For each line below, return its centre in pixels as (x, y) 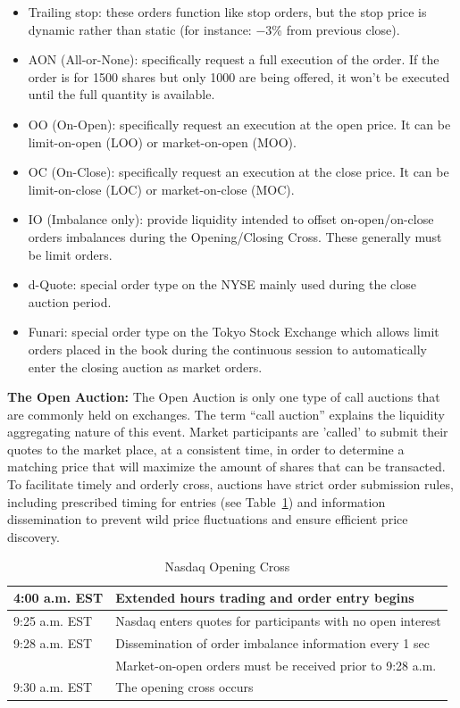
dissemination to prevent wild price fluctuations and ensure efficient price (208, 519)
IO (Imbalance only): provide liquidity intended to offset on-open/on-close (231, 219)
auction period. (70, 301)
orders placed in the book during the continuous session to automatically (227, 349)
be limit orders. (70, 254)
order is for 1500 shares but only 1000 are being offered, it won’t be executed (239, 76)
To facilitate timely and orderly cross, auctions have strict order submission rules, (230, 484)
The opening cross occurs (184, 687)
